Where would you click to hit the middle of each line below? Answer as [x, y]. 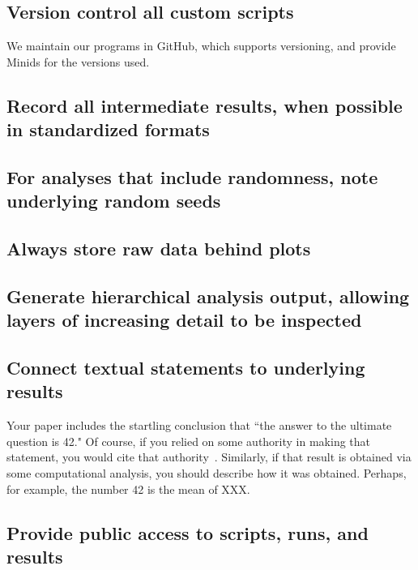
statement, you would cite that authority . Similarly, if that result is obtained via [209, 457]
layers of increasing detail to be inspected [184, 320]
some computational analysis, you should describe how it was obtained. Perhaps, [207, 473]
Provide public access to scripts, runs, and [188, 532]
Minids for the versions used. [78, 61]
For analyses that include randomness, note [192, 176]
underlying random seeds [114, 201]
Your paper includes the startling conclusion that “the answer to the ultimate [199, 425]
